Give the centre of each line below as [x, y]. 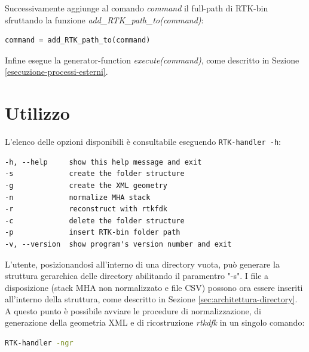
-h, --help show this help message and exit [103, 162]
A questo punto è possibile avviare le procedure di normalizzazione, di [133, 310]
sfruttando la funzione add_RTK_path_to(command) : [104, 19]
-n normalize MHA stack [78, 197]
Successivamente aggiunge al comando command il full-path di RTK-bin [137, 8]
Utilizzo [37, 113]
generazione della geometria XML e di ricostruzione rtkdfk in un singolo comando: [155, 322]
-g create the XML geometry [86, 185]
